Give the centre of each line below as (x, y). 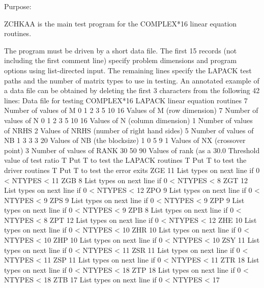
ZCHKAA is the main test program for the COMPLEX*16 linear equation (121, 23)
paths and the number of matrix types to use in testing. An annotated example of (132, 80)
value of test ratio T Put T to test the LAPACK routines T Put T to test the (125, 160)
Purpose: (18, 6)
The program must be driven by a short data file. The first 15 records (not (121, 50)
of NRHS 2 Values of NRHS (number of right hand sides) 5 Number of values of (129, 130)
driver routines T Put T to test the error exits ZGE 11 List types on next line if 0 (132, 170)
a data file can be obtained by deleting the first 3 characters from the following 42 (132, 90)
